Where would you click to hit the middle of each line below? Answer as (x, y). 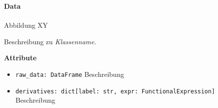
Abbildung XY (26, 25)
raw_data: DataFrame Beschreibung (70, 74)
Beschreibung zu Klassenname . (50, 41)
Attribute (20, 58)
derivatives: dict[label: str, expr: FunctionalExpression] (115, 91)
